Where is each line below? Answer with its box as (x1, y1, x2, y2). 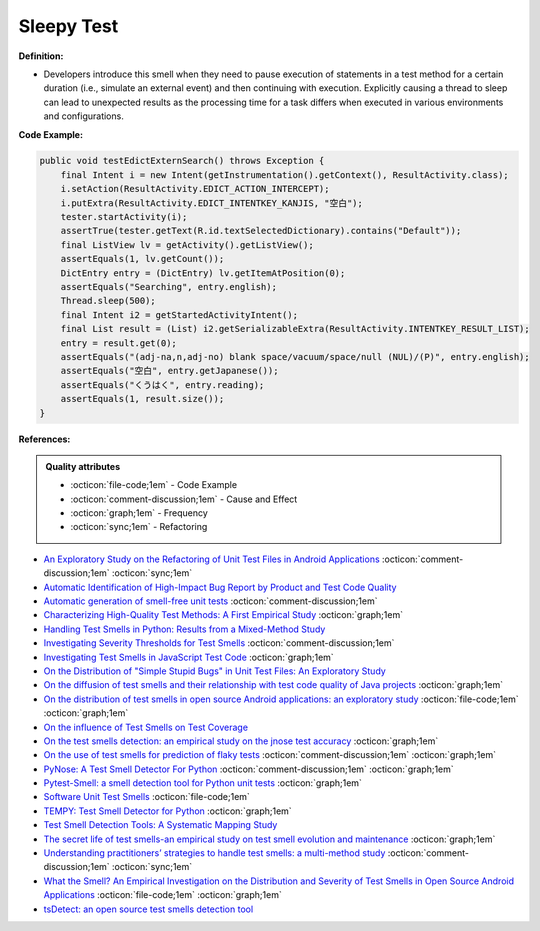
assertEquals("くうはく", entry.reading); (60, 379, 265, 390)
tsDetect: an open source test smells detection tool (43, 903, 254, 915)
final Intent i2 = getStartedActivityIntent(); (60, 309, 299, 320)
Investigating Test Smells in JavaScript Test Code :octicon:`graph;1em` (43, 651, 334, 663)
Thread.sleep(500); (60, 295, 157, 307)
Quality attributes (45, 460, 120, 472)
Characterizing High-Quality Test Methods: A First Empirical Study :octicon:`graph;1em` (43, 609, 404, 621)
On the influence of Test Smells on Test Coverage (43, 721, 249, 733)
